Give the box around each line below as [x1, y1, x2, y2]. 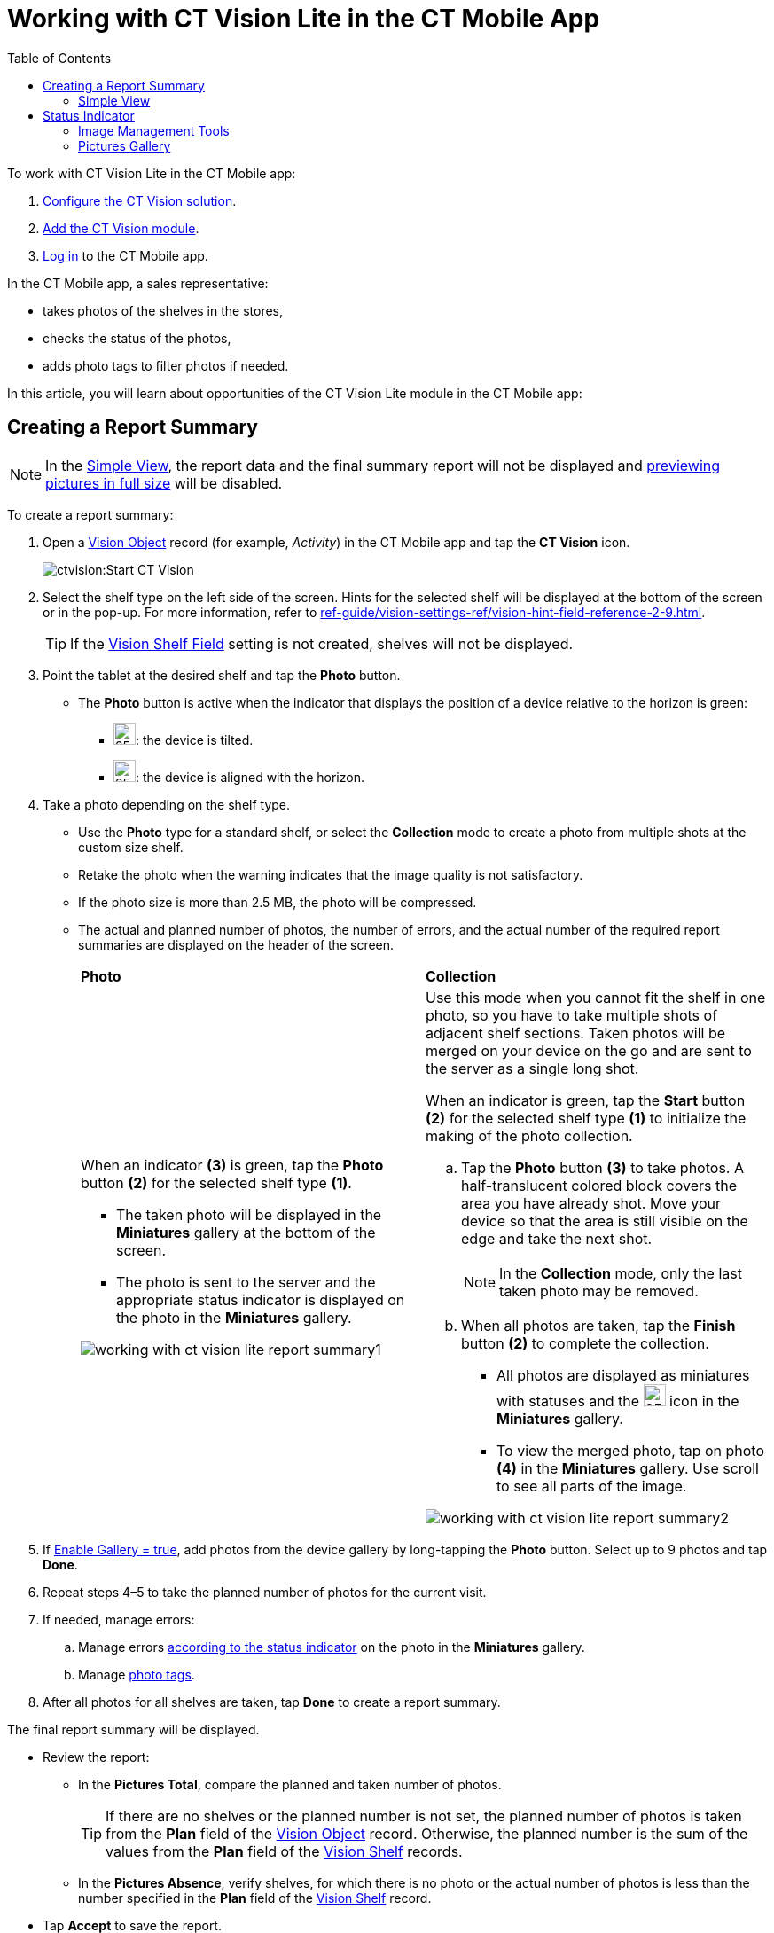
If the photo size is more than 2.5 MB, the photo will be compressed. [78, 894, 477, 910]
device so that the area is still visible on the [461, 1211, 748, 1230]
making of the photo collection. [426, 1126, 633, 1145]
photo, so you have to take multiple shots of [426, 1006, 718, 1024]
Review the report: [43, 1749, 150, 1765]
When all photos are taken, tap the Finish [461, 1316, 736, 1334]
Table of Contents [7, 50, 112, 66]
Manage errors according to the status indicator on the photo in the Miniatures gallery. [78, 1639, 585, 1655]
